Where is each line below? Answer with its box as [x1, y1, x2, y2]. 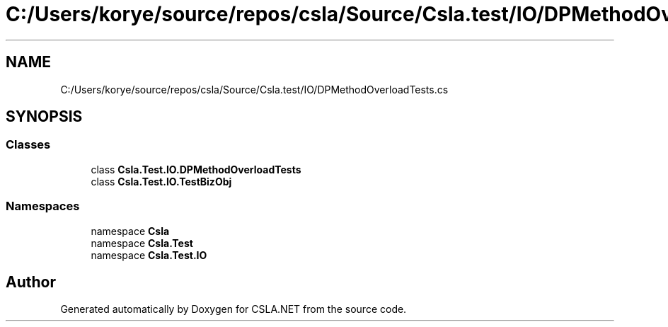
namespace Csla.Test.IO [91, 248, 207, 261]
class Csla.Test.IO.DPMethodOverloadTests [91, 163, 301, 176]
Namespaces [6, 199, 80, 214]
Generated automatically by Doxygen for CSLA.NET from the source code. [60, 303, 407, 316]
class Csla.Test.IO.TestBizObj [91, 175, 232, 188]
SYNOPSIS [6, 108, 83, 126]
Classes [6, 137, 51, 152]
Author [6, 272, 56, 291]
